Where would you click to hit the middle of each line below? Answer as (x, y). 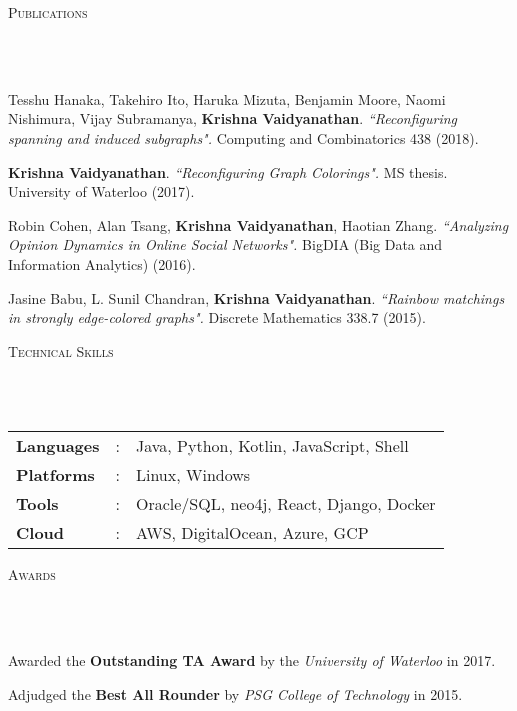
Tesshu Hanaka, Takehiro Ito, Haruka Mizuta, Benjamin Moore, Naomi (227, 98)
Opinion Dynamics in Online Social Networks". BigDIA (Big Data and (225, 244)
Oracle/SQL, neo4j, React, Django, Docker (285, 503)
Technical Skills (61, 350)
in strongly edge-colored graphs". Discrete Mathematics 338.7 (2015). (217, 317)
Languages (58, 445)
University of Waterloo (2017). (101, 191)
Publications (48, 12)
